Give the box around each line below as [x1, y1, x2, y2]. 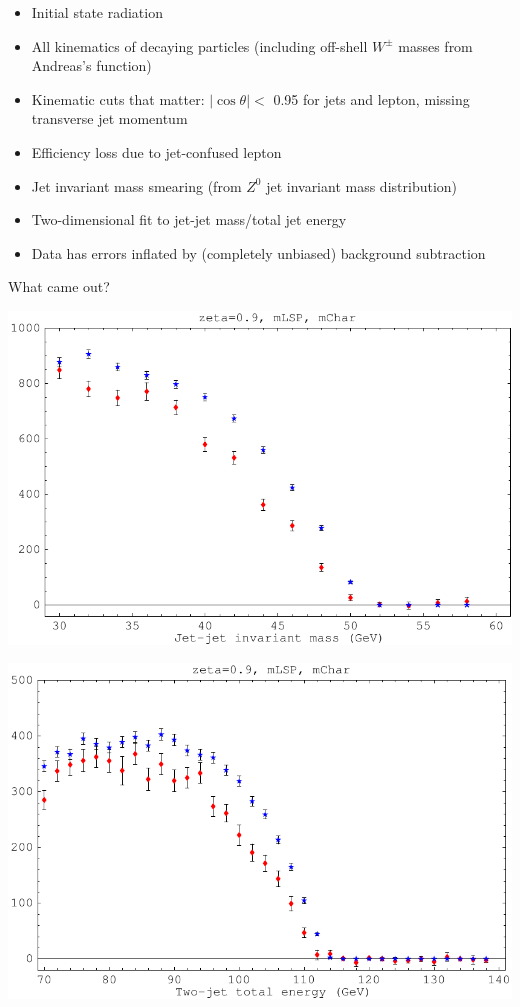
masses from [398, 35, 473, 56]
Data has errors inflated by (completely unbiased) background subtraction [31, 242, 486, 263]
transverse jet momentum [31, 108, 188, 129]
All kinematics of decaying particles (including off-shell [31, 35, 368, 56]
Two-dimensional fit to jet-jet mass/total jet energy [31, 209, 347, 230]
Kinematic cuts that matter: [31, 88, 205, 109]
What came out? [8, 276, 110, 297]
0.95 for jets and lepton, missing [273, 88, 470, 109]
